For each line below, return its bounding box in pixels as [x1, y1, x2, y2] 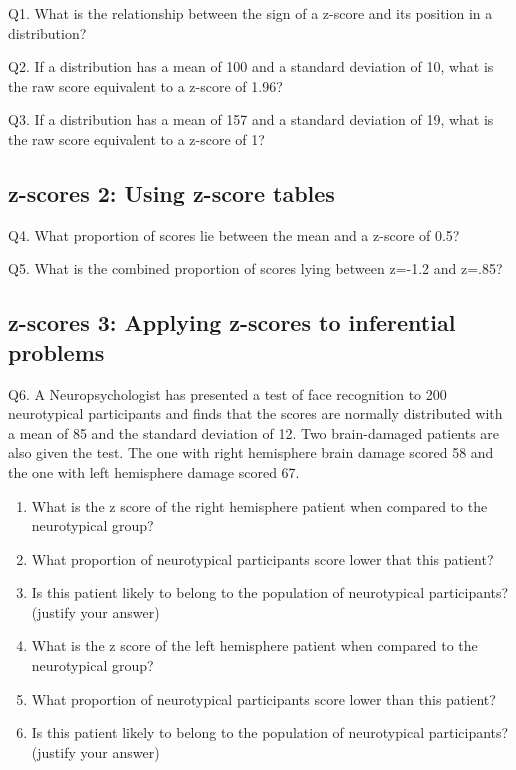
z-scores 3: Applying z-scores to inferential [8, 307, 456, 338]
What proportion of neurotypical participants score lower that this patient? [31, 548, 494, 569]
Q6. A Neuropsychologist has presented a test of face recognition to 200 [8, 383, 447, 404]
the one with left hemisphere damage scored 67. [8, 461, 300, 482]
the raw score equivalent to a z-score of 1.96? [8, 75, 283, 96]
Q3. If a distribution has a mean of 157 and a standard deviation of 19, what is [8, 109, 494, 130]
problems [8, 336, 105, 367]
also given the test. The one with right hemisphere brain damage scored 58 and [8, 442, 494, 463]
